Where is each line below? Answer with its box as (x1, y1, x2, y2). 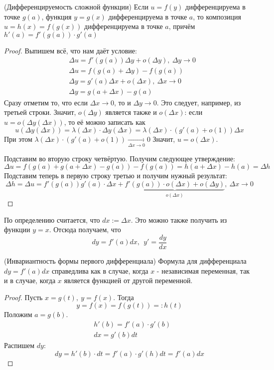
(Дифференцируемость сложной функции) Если (4, 1, 148, 11)
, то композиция (193, 11, 242, 21)
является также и (105, 107, 157, 117)
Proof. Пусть (4, 292, 43, 302)
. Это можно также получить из (131, 214, 227, 225)
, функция (41, 11, 72, 21)
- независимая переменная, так (156, 265, 250, 276)
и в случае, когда (4, 275, 56, 286)
